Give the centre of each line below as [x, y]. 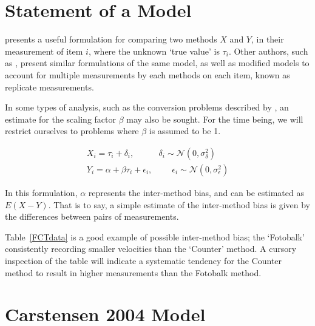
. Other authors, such [268, 51]
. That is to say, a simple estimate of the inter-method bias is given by [179, 204]
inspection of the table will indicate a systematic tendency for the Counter [144, 260]
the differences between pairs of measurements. [92, 216]
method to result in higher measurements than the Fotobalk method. [133, 272]
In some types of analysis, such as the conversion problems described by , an [147, 107]
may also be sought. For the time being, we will [215, 119]
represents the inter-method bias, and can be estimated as [196, 192]
